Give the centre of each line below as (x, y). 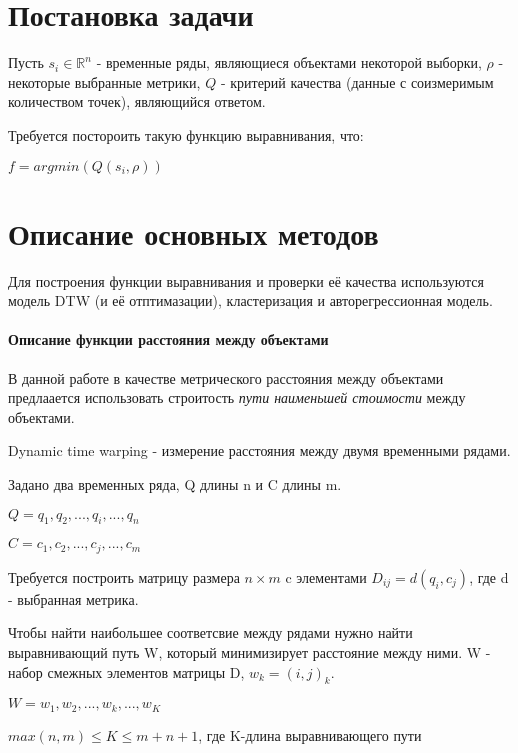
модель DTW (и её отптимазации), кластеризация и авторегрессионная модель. (250, 300)
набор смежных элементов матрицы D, (126, 671)
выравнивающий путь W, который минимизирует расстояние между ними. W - (249, 652)
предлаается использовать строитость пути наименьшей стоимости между (237, 397)
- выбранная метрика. (73, 598)
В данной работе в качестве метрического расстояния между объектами (226, 377)
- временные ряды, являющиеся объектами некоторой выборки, (289, 62)
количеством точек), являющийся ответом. (137, 101)
